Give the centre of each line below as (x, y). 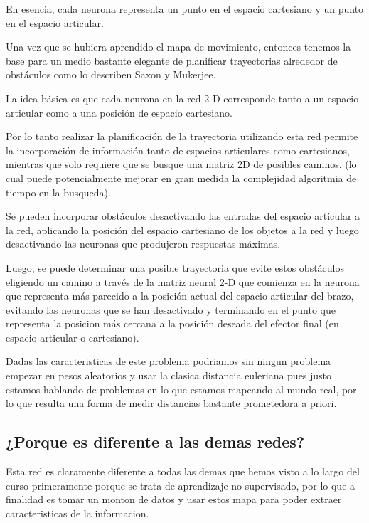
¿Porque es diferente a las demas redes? (155, 442)
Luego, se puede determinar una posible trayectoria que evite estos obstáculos (175, 267)
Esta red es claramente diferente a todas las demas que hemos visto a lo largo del (183, 471)
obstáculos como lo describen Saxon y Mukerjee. (111, 74)
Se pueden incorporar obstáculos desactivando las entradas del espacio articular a (183, 216)
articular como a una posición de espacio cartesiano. (119, 112)
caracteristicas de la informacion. (77, 513)
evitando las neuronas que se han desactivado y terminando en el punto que (171, 309)
